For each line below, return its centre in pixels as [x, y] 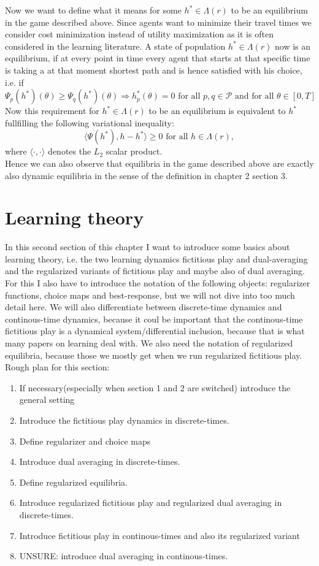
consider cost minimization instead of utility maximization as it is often [139, 34]
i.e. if [14, 82]
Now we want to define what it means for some [93, 10]
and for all [254, 97]
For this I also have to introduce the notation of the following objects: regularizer [158, 283]
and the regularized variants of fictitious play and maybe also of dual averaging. [155, 271]
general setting [47, 400]
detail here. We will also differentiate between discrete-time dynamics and [144, 307]
